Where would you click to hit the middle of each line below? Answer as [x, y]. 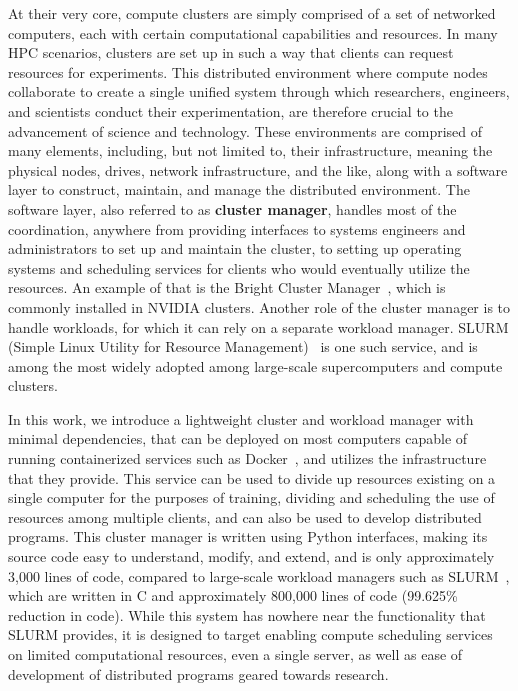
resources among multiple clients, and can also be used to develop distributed [245, 516]
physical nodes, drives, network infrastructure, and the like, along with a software [258, 169]
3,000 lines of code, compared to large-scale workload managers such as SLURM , [259, 575]
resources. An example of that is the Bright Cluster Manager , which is [227, 287]
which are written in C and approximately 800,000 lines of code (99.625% [233, 595]
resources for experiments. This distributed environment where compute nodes [248, 71]
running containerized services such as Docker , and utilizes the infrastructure [247, 458]
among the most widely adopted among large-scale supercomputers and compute [255, 365]
